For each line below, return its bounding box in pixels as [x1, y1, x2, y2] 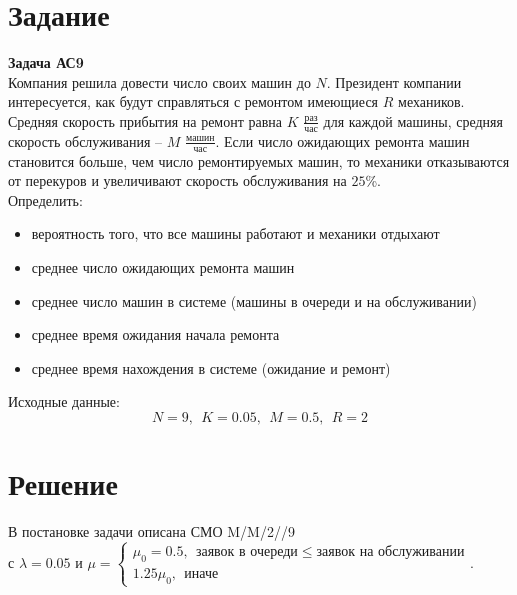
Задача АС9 [8, 52, 84, 73]
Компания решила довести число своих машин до [8, 71, 311, 92]
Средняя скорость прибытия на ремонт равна [8, 110, 283, 131]
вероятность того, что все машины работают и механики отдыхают [31, 223, 440, 244]
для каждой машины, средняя [323, 110, 503, 131]
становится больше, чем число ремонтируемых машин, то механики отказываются [8, 150, 510, 171]
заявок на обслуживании [316, 544, 465, 559]
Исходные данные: [8, 391, 120, 412]
